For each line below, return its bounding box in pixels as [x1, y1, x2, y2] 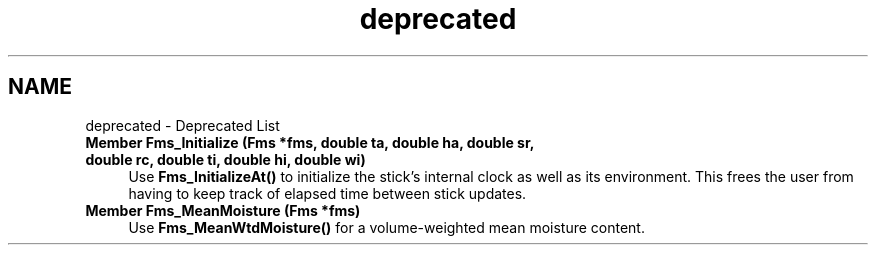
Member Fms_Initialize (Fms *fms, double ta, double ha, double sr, [85, 133, 535, 151]
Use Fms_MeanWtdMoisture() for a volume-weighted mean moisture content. [128, 218, 645, 236]
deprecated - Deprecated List [85, 116, 280, 134]
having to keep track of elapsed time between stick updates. [128, 184, 527, 202]
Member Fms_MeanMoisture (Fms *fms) [85, 201, 361, 219]
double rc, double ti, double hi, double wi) [85, 150, 366, 168]
